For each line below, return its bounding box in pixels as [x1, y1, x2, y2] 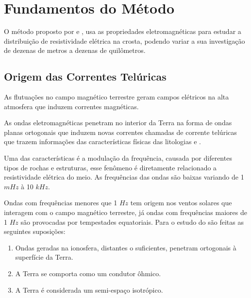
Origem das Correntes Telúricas [4, 69, 167, 84]
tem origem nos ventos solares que [130, 198, 232, 208]
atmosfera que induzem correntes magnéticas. [4, 101, 139, 111]
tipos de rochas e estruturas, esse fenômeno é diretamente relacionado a [4, 162, 217, 172]
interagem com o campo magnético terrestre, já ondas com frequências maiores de [4, 207, 247, 217]
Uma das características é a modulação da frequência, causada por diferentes [4, 153, 232, 163]
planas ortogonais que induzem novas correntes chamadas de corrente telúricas [4, 127, 237, 137]
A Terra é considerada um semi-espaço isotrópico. [15, 284, 163, 295]
